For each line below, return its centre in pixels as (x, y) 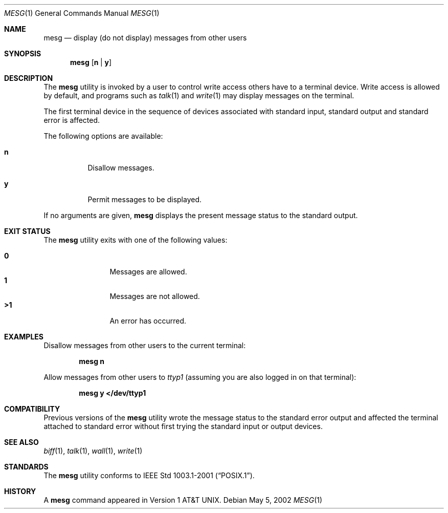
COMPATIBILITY (32, 409)
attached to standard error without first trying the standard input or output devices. (183, 426)
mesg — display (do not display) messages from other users (145, 38)
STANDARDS (26, 467)
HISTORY (20, 491)
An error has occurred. (148, 321)
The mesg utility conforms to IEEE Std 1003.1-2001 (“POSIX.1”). (149, 475)
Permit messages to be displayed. (145, 199)
